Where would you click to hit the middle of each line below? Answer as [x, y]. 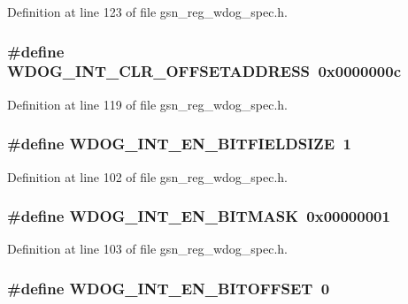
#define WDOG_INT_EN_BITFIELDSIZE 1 [179, 144]
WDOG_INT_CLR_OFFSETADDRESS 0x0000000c [204, 71]
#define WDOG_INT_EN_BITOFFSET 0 [169, 288]
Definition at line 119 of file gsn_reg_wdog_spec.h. [147, 104]
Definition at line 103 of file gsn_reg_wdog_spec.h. [147, 249]
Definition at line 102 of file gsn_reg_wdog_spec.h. [147, 176]
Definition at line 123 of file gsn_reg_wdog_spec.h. [147, 11]
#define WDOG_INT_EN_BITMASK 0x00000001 [199, 216]
